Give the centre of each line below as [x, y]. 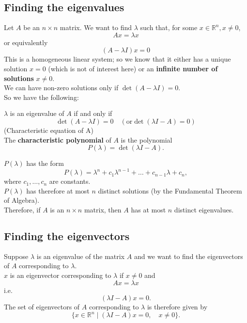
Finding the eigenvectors [67, 236]
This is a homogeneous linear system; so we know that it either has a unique [117, 59]
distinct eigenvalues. [204, 210]
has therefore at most [58, 190]
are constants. [70, 181]
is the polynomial [147, 139]
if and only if [93, 113]
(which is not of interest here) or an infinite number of [133, 68]
